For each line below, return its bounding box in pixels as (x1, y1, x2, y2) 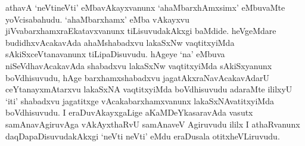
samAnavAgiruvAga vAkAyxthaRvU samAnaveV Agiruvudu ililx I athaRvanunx (5, 117, 300, 130)
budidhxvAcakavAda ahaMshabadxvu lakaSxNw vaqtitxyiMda (5, 36, 235, 48)
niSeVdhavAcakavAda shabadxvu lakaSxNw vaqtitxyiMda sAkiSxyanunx (5, 59, 272, 72)
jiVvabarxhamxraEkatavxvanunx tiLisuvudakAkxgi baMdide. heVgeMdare (5, 24, 276, 37)
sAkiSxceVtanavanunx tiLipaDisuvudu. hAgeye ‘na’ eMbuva (5, 48, 225, 60)
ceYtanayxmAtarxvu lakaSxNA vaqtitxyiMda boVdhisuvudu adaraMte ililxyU (5, 83, 292, 95)
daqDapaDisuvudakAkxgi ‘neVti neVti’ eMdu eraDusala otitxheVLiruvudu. (5, 129, 280, 142)
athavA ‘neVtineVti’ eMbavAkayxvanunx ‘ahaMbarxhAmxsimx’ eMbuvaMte (5, 1, 285, 13)
